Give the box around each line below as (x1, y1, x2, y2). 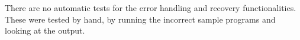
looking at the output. (5, 24, 85, 37)
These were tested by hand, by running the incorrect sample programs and (5, 13, 276, 25)
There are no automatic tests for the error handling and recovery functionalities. (5, 2, 296, 13)
